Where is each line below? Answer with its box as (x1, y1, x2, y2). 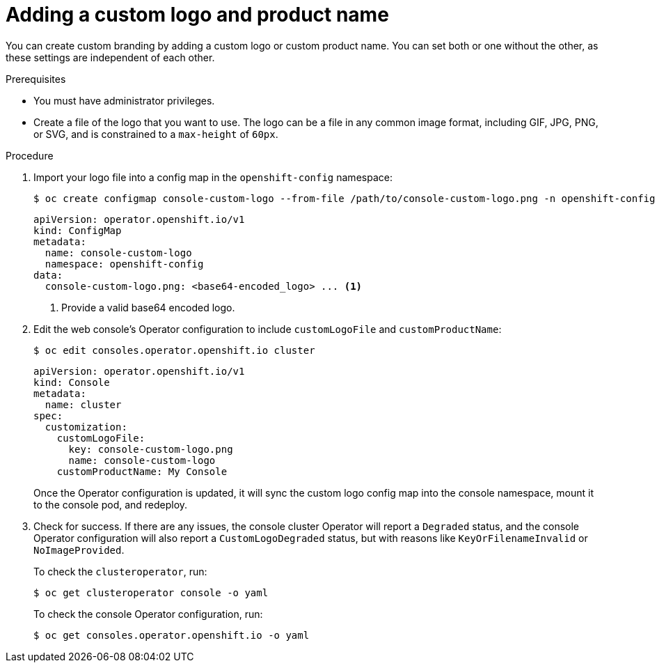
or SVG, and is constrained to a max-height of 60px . (33, 127, 278, 140)
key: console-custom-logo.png (68, 443, 233, 455)
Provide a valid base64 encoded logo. (61, 301, 235, 313)
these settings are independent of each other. (6, 51, 215, 63)
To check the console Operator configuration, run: (33, 607, 263, 620)
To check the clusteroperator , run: (33, 565, 207, 577)
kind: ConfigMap (33, 224, 122, 236)
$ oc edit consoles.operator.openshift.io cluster (33, 344, 315, 356)
